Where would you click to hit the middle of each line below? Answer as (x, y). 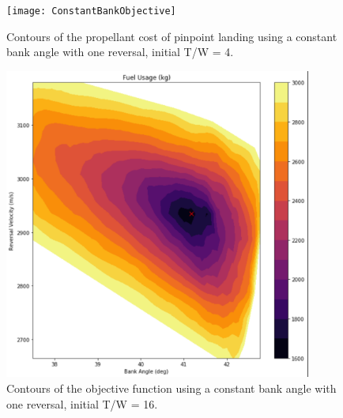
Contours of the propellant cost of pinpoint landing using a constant (172, 36)
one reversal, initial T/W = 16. (82, 403)
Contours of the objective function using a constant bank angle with (171, 388)
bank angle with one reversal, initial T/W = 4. (120, 52)
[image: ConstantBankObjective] (91, 11)
